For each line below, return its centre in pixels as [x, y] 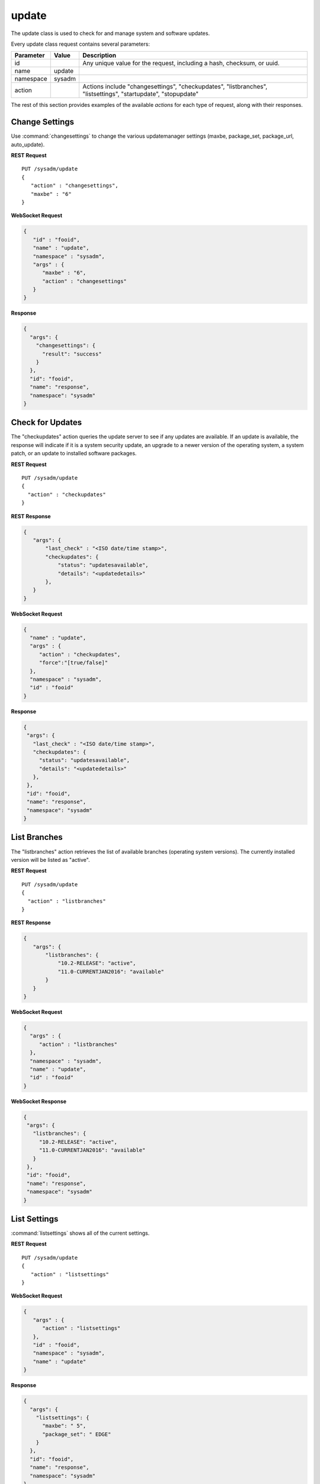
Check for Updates [47, 422]
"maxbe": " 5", [64, 1426]
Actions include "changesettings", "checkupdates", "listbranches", [175, 87]
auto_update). [28, 144]
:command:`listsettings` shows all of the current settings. [80, 1233]
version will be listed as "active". [50, 860]
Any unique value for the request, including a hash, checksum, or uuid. [181, 64]
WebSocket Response [39, 1101]
